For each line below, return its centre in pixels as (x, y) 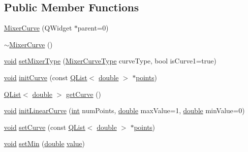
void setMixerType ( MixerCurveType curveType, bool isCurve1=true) (110, 61)
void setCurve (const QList (45, 127)
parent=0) (93, 28)
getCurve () (84, 94)
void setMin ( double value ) (45, 143)
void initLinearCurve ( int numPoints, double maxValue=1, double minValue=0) (124, 110)
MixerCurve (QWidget (38, 28)
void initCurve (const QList (46, 77)
